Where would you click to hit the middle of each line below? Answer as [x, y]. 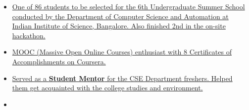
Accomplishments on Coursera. [59, 61]
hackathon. [29, 35]
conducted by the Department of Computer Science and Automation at [120, 16]
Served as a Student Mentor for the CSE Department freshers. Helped [122, 78]
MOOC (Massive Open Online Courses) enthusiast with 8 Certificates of [122, 52]
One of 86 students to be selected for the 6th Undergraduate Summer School [128, 6]
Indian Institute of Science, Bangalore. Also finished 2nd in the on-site [119, 26]
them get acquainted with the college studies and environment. [107, 88]
